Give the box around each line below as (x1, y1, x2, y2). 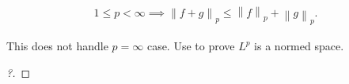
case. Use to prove (146, 38, 235, 54)
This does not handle (6, 38, 108, 54)
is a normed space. (254, 38, 344, 54)
